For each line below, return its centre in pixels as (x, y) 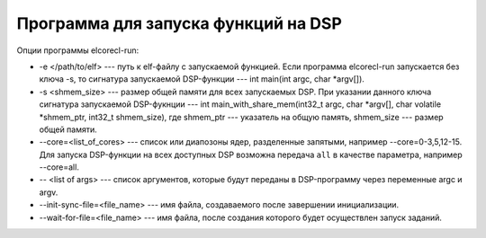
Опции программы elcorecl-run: (78, 50)
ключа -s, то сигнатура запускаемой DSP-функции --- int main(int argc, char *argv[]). (202, 79)
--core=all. (59, 167)
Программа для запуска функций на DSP (179, 23)
